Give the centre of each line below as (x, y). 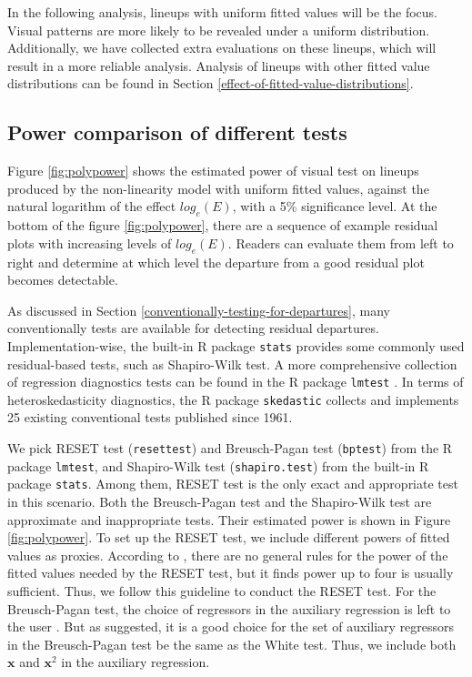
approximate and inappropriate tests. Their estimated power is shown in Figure (229, 519)
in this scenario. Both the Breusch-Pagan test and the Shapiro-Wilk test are (220, 502)
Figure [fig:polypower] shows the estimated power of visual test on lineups (213, 171)
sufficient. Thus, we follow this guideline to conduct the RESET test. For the (222, 591)
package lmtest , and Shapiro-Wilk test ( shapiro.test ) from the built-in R (218, 465)
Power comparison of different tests (177, 132)
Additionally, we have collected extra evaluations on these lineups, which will (222, 48)
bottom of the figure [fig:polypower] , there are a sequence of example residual (223, 225)
